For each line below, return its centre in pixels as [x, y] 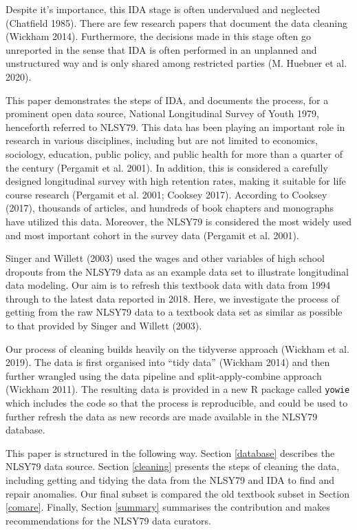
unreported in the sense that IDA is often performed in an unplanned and [161, 49]
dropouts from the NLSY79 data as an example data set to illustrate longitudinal [177, 271]
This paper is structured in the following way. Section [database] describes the [170, 452]
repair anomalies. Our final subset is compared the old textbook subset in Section [177, 493]
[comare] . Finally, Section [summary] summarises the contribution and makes [168, 507]
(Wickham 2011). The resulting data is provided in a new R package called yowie [178, 389]
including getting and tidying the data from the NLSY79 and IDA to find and [170, 480]
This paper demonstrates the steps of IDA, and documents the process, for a [167, 100]
